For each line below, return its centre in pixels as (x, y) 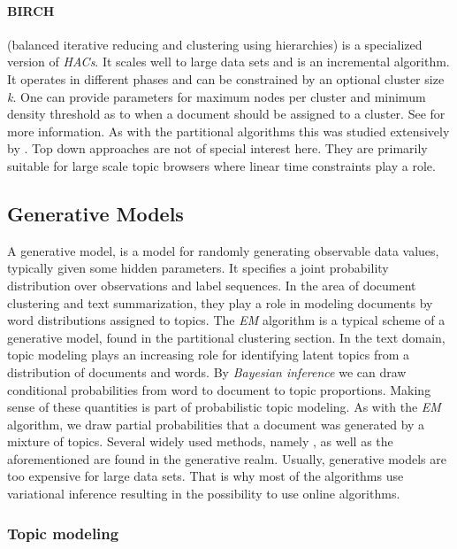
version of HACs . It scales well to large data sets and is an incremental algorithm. (228, 62)
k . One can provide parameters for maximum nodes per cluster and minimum (217, 96)
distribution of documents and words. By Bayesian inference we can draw (207, 371)
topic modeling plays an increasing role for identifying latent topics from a (209, 355)
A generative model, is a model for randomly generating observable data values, (223, 250)
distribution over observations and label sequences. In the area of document (212, 285)
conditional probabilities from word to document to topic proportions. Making (219, 389)
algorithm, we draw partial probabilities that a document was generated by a (216, 424)
